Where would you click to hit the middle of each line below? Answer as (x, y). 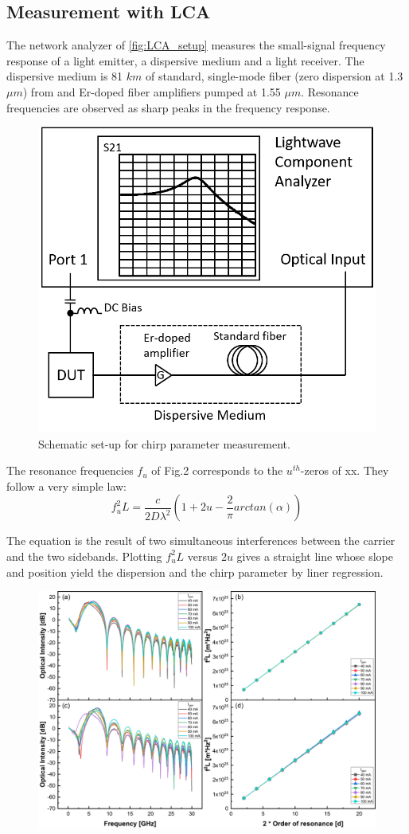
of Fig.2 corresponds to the (217, 470)
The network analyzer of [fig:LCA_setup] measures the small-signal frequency (196, 45)
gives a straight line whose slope (315, 556)
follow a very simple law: (66, 486)
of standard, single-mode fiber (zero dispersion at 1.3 (275, 76)
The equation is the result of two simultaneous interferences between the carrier (201, 540)
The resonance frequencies (70, 470)
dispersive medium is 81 (65, 76)
